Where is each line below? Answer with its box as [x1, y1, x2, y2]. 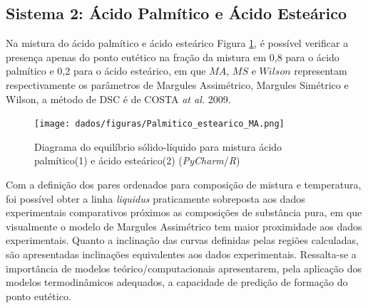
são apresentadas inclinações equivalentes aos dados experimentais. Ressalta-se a [6, 246, 357, 261]
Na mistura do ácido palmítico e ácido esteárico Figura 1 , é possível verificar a [6, 36, 349, 51]
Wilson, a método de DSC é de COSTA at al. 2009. [6, 91, 231, 106]
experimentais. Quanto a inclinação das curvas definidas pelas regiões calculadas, [6, 233, 359, 248]
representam [294, 63, 347, 78]
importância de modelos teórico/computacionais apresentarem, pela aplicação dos [6, 260, 362, 275]
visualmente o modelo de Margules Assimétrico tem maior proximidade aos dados [6, 218, 362, 233]
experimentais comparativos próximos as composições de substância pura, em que [6, 205, 362, 220]
